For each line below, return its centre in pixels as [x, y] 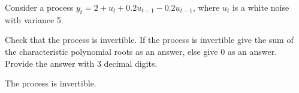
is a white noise [261, 7]
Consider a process [39, 7]
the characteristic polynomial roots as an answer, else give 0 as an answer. [141, 51]
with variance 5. [34, 19]
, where [206, 7]
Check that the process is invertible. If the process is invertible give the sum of [149, 40]
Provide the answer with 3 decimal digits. [81, 63]
